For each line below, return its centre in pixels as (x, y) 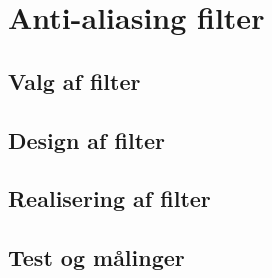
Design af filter (87, 139)
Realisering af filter (109, 198)
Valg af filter (74, 80)
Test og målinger (96, 257)
